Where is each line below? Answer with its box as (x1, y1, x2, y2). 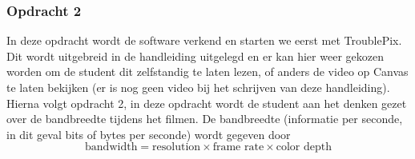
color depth (276, 141, 332, 153)
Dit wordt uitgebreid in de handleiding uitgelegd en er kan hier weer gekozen (6, 47, 384, 64)
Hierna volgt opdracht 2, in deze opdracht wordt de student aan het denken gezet (6, 94, 407, 111)
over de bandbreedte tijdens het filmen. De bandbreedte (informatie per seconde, (6, 110, 403, 127)
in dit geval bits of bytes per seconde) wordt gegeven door (6, 125, 291, 142)
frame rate (212, 141, 264, 153)
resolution (152, 141, 201, 153)
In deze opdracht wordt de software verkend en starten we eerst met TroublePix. (6, 32, 402, 49)
